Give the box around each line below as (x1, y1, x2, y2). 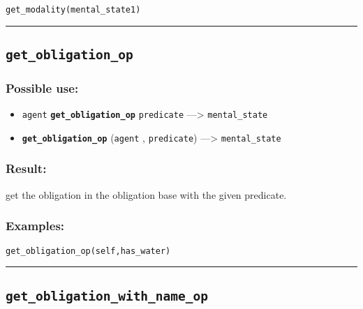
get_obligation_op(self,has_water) (6, 246, 171, 256)
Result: (6, 160, 47, 177)
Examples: (6, 217, 65, 234)
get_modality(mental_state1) (6, 5, 141, 15)
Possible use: (6, 79, 79, 96)
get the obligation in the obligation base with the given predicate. (6, 187, 287, 202)
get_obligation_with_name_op (6, 288, 209, 303)
